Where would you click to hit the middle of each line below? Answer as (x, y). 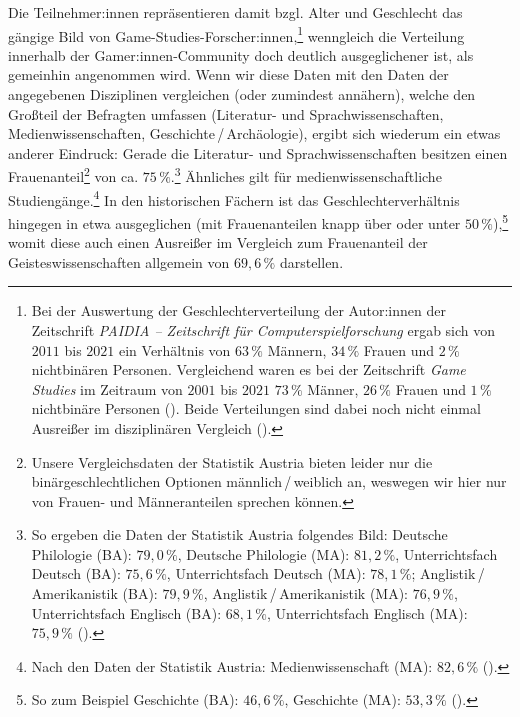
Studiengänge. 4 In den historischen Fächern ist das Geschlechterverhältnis (234, 198)
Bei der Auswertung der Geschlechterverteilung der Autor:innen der (238, 310)
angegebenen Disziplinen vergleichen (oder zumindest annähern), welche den (242, 94)
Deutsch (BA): (76, 573)
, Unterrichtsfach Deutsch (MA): (266, 573)
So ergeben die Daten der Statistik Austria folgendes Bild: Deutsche (239, 534)
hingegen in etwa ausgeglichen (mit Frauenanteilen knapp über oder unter (234, 222)
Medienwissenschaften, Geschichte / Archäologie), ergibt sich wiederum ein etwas (254, 133)
